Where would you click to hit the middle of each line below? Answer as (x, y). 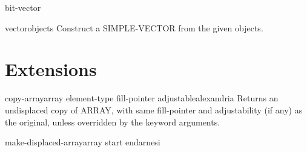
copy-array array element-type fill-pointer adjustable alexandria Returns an (142, 98)
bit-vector (23, 7)
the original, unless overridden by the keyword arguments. (113, 122)
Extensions (51, 69)
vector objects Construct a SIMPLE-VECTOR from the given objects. (134, 27)
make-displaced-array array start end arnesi (83, 142)
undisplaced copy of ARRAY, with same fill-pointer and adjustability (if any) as (154, 109)
